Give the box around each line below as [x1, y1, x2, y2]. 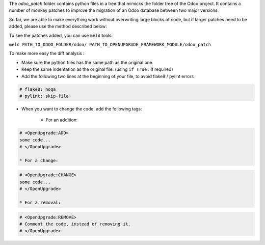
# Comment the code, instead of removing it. [19, 221, 131, 227]
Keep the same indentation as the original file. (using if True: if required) [21, 66, 174, 72]
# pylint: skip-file [19, 93, 69, 99]
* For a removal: [19, 199, 61, 205]
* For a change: [19, 158, 59, 163]
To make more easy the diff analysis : [9, 51, 85, 56]
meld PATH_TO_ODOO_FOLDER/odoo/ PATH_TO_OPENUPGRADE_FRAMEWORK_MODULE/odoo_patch [9, 42, 211, 47]
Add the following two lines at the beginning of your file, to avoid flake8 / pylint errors [21, 73, 194, 79]
